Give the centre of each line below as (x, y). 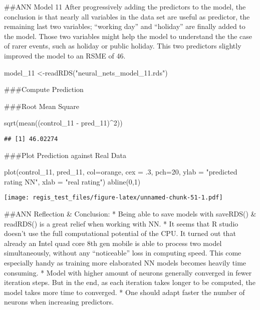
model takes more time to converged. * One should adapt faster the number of (124, 292)
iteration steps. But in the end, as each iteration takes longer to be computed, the (130, 282)
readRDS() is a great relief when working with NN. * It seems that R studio (121, 223)
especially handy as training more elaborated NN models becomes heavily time (125, 262)
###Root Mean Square (42, 106)
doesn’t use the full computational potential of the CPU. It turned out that (120, 233)
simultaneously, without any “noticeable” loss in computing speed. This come (123, 253)
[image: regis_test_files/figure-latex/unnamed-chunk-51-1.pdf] (113, 198)
